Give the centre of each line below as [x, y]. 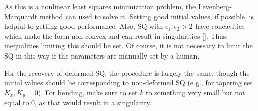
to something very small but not [196, 92]
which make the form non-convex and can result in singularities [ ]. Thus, [116, 36]
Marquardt [21, 16]
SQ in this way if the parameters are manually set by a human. [102, 55]
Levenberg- [215, 6]
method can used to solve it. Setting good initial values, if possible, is [147, 16]
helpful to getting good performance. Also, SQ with [84, 26]
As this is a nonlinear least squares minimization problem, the [100, 6]
